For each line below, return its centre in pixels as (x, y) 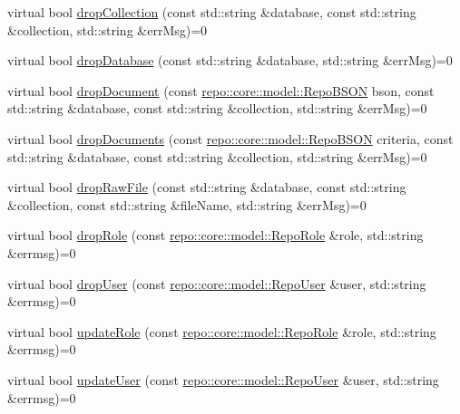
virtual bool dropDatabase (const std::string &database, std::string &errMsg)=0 (230, 60)
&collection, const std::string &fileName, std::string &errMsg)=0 (187, 204)
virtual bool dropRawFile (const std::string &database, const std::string (207, 187)
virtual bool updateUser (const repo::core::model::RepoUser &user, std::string (223, 379)
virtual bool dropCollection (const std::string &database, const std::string (212, 12)
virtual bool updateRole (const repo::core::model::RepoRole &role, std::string (222, 331)
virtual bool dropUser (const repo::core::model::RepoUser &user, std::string (217, 283)
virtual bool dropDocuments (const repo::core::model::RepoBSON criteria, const (230, 138)
